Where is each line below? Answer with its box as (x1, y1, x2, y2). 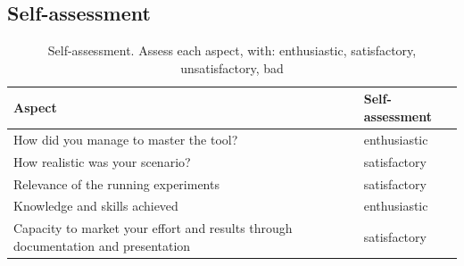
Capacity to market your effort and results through (13, 219, 293, 237)
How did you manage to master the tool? (13, 129, 238, 148)
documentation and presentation (13, 236, 191, 254)
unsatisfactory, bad (180, 58, 284, 77)
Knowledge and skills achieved (13, 196, 178, 215)
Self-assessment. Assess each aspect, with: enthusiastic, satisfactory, (47, 41, 417, 60)
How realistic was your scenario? (13, 152, 191, 170)
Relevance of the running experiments (13, 174, 220, 193)
